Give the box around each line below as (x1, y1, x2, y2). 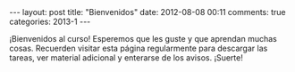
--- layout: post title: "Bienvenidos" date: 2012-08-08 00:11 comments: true (9, 7, 286, 17)
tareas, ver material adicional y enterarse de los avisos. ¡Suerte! (9, 52, 243, 63)
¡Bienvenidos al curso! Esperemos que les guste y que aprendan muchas (9, 34, 277, 44)
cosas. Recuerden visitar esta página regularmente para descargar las (9, 43, 268, 53)
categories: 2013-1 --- (9, 16, 91, 27)
